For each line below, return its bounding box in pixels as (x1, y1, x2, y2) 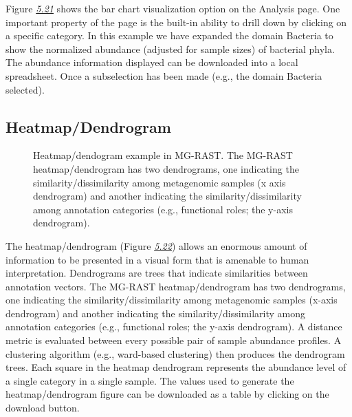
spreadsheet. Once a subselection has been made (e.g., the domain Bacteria (5, 68, 322, 83)
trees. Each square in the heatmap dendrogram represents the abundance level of (5, 360, 346, 374)
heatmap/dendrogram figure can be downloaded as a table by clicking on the (5, 387, 329, 401)
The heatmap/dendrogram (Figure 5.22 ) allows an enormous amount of (5, 238, 307, 253)
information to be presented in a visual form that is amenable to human (5, 252, 309, 266)
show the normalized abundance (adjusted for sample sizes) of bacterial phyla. (5, 41, 335, 56)
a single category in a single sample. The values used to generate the (5, 373, 294, 387)
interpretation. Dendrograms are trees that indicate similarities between (5, 266, 308, 280)
